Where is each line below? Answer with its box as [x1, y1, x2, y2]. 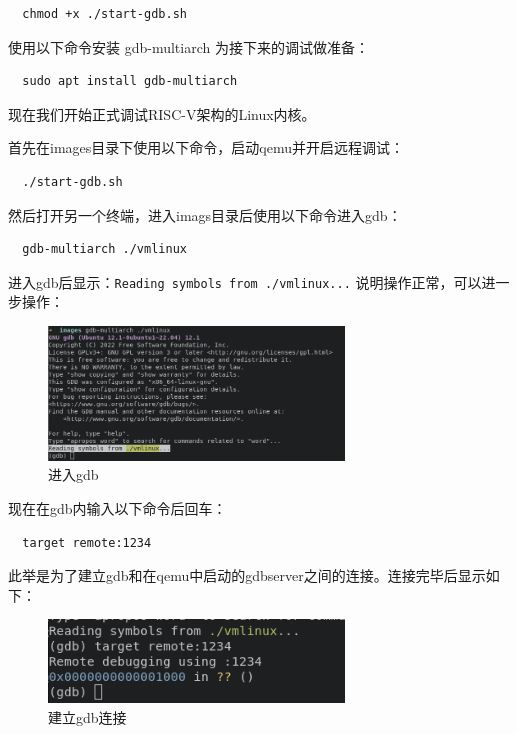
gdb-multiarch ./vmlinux [22, 242, 187, 257]
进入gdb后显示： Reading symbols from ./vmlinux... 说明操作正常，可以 [8, 271, 482, 292]
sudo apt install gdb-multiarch [22, 74, 238, 89]
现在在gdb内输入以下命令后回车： [8, 498, 227, 519]
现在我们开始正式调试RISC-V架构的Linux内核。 [8, 103, 316, 124]
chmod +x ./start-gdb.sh [22, 7, 187, 21]
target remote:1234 [22, 535, 152, 550]
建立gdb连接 [48, 706, 127, 727]
